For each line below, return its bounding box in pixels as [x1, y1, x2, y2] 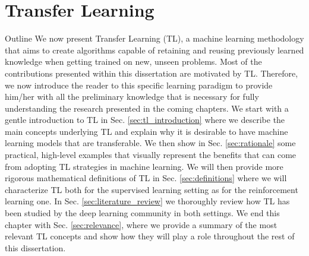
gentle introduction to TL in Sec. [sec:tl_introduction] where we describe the [5, 113, 285, 126]
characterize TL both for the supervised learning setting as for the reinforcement [5, 183, 298, 195]
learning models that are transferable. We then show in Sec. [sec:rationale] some [5, 137, 296, 149]
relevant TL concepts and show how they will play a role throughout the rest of [5, 230, 295, 242]
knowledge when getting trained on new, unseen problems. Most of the [5, 55, 262, 68]
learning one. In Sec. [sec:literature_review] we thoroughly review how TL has [5, 195, 290, 207]
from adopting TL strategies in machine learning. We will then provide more [5, 160, 283, 172]
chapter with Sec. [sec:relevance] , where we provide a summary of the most [5, 218, 278, 230]
